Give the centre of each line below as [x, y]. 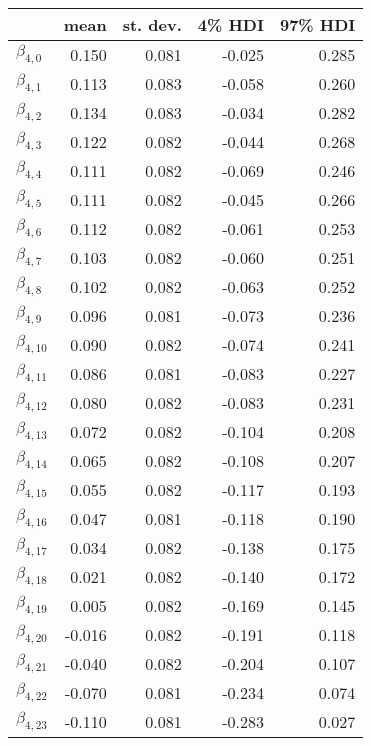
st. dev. [152, 24]
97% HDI [317, 24]
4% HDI [230, 24]
